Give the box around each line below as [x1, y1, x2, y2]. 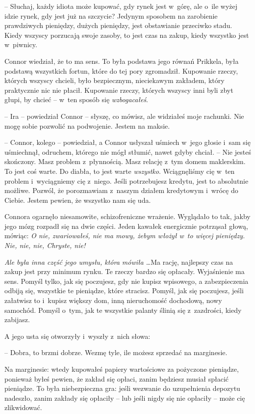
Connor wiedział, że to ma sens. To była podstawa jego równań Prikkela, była [4, 55, 239, 66]
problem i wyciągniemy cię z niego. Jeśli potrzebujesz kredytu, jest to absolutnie [4, 175, 249, 186]
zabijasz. [4, 314, 30, 325]
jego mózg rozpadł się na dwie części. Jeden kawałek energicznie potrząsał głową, [4, 221, 248, 231]
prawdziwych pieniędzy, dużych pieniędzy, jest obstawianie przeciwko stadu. [4, 20, 232, 30]
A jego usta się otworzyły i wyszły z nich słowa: [4, 331, 151, 341]
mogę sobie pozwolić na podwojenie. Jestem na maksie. [4, 120, 170, 131]
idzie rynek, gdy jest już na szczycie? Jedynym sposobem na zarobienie [4, 10, 218, 21]
